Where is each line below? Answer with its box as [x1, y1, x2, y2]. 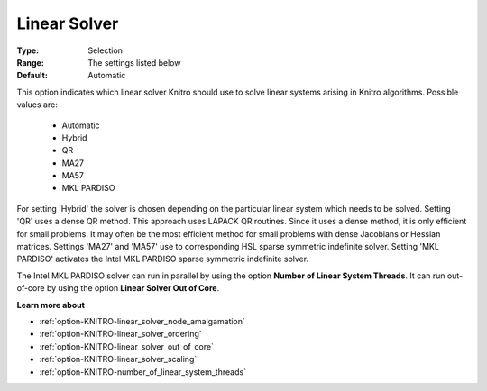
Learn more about [16, 299, 86, 310]
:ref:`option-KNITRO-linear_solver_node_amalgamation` [39, 315, 245, 326]
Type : [16, 45, 40, 56]
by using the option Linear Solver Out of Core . [46, 283, 220, 294]
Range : [16, 57, 44, 68]
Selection [87, 45, 124, 56]
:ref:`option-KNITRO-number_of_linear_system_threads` [39, 366, 247, 377]
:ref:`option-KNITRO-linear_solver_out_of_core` [39, 341, 214, 351]
